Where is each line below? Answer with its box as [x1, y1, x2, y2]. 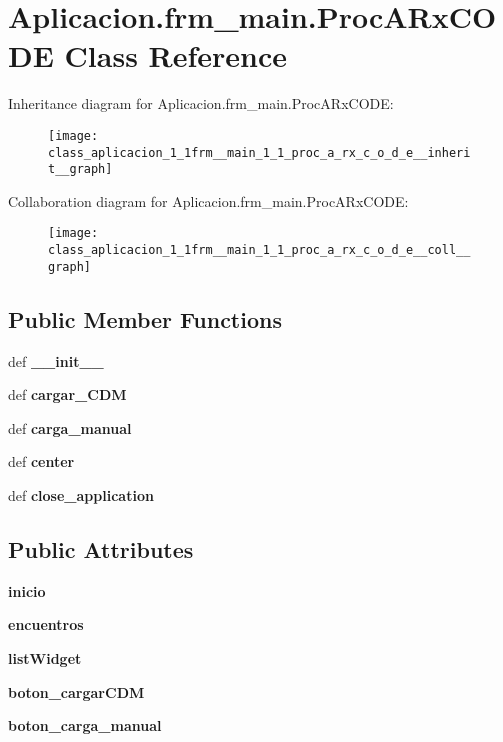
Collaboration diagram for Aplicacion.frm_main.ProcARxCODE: [8, 190, 409, 211]
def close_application [8, 485, 154, 506]
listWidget [8, 648, 82, 668]
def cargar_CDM [8, 384, 127, 405]
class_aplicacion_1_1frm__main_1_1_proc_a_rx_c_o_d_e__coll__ [48, 243, 471, 258]
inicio [8, 580, 46, 601]
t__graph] [48, 162, 113, 177]
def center [8, 451, 75, 472]
